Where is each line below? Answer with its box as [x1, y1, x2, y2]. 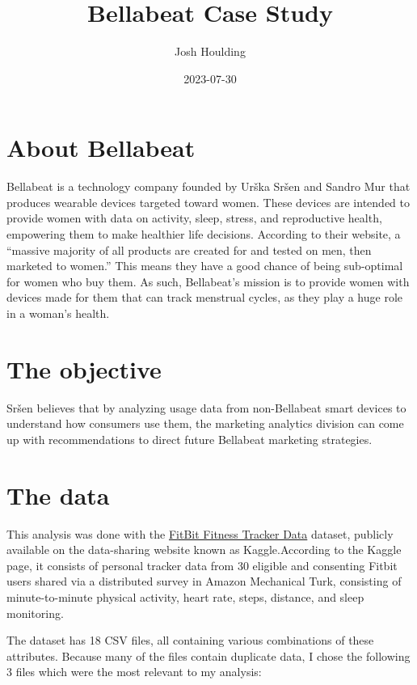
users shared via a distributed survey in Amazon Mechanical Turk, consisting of [6, 573, 402, 590]
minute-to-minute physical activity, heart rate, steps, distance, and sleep [6, 589, 364, 605]
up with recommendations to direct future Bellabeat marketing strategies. [6, 430, 373, 447]
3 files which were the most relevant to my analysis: [6, 663, 262, 680]
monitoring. [6, 604, 64, 621]
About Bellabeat [6, 131, 196, 164]
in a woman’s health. [6, 305, 110, 321]
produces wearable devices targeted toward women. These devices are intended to [6, 193, 410, 210]
